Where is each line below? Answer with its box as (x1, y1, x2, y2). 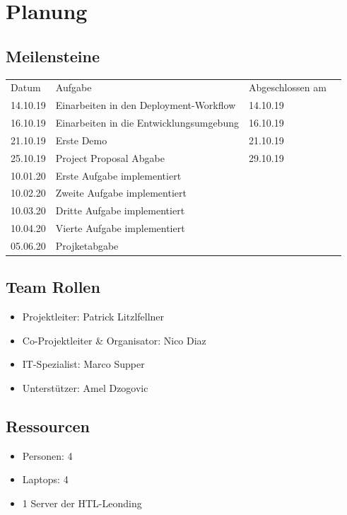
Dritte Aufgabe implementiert (55, 203, 185, 218)
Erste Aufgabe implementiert (55, 168, 182, 183)
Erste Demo (55, 132, 107, 147)
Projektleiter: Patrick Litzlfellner (22, 309, 165, 324)
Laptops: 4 (22, 472, 69, 487)
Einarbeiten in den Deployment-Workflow (55, 98, 236, 112)
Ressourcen (6, 415, 90, 436)
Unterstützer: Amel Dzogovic (22, 381, 148, 395)
